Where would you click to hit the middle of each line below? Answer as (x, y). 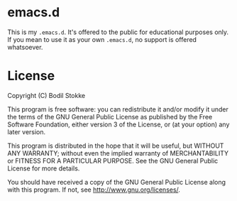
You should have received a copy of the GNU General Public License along (116, 182)
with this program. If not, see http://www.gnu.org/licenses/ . (94, 190)
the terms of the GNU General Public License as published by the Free (110, 116)
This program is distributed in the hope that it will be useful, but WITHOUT (116, 146)
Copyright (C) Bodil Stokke (46, 95)
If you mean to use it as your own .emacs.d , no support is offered (102, 39)
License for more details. (44, 168)
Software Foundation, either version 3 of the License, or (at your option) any (118, 124)
